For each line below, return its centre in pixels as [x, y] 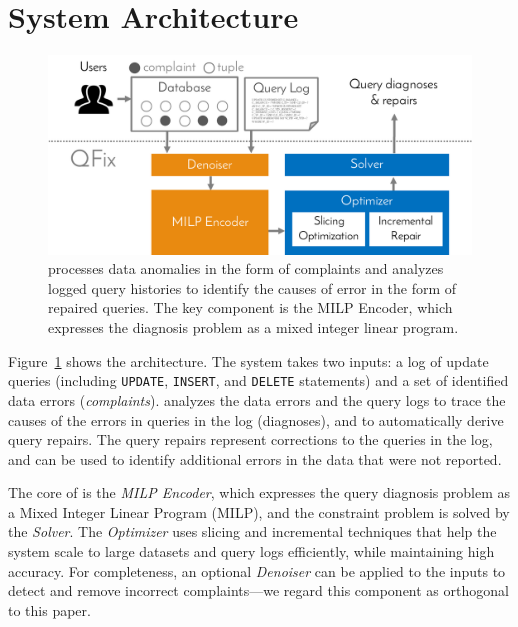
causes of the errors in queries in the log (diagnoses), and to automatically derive [256, 419]
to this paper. [49, 609]
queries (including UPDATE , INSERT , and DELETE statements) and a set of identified [258, 380]
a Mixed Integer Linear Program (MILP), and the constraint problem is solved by [259, 511]
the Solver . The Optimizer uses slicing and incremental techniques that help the [252, 531]
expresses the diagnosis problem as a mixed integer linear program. [253, 327]
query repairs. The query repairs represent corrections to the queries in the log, [250, 439]
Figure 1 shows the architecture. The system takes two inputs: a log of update [248, 360]
